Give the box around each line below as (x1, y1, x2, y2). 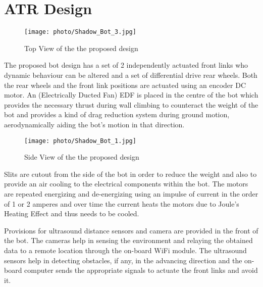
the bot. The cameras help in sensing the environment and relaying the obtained (4, 235, 253, 246)
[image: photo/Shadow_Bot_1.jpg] (24, 137, 136, 145)
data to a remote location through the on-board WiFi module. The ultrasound (4, 245, 247, 255)
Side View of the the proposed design (24, 152, 139, 162)
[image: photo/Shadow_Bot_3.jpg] (24, 28, 136, 36)
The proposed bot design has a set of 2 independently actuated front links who (4, 60, 248, 70)
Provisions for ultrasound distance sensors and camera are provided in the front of (4, 225, 258, 235)
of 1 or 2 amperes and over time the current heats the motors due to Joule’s (4, 198, 239, 209)
